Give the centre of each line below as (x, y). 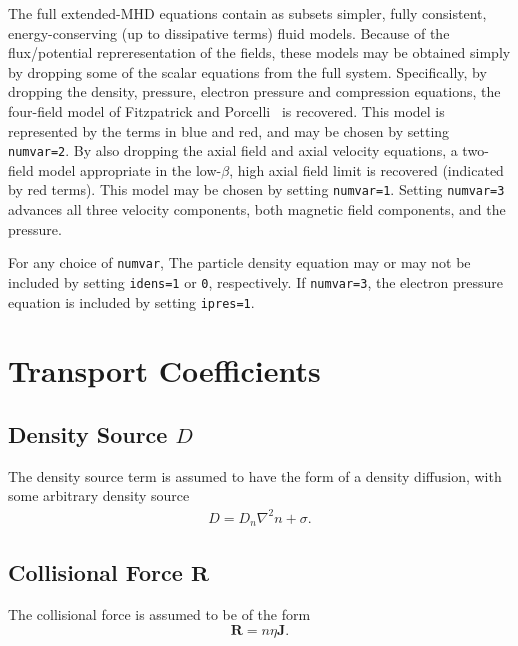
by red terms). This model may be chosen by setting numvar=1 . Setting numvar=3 (256, 189)
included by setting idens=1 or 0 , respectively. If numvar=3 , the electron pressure (256, 281)
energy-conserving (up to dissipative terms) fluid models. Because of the (229, 32)
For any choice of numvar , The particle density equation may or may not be (239, 262)
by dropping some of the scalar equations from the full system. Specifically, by (247, 71)
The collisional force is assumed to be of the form (159, 614)
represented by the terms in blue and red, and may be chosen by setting (229, 130)
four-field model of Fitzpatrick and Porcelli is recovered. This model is (226, 110)
